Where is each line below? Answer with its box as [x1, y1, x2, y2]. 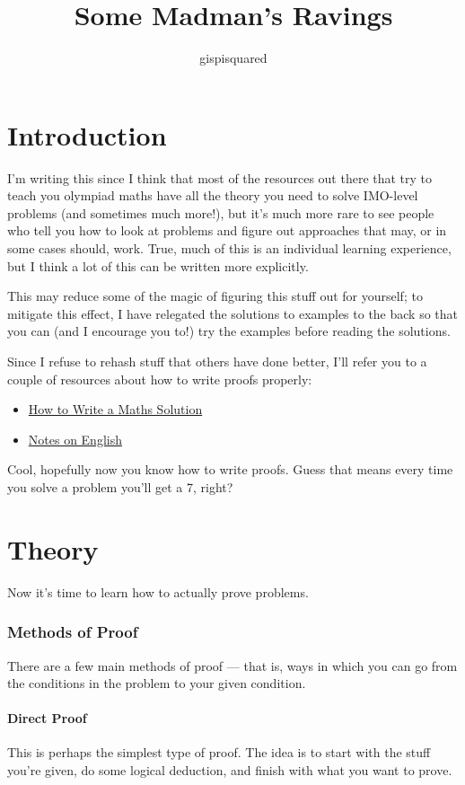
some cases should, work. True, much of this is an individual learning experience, [7, 239, 452, 258]
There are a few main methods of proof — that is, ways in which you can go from [7, 656, 458, 675]
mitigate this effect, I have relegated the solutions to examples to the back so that [7, 304, 459, 322]
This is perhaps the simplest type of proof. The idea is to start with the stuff [7, 743, 431, 762]
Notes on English [28, 429, 122, 448]
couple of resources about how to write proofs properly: [7, 369, 312, 388]
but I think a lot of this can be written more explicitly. [7, 256, 309, 275]
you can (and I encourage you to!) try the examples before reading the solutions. [7, 322, 451, 340]
